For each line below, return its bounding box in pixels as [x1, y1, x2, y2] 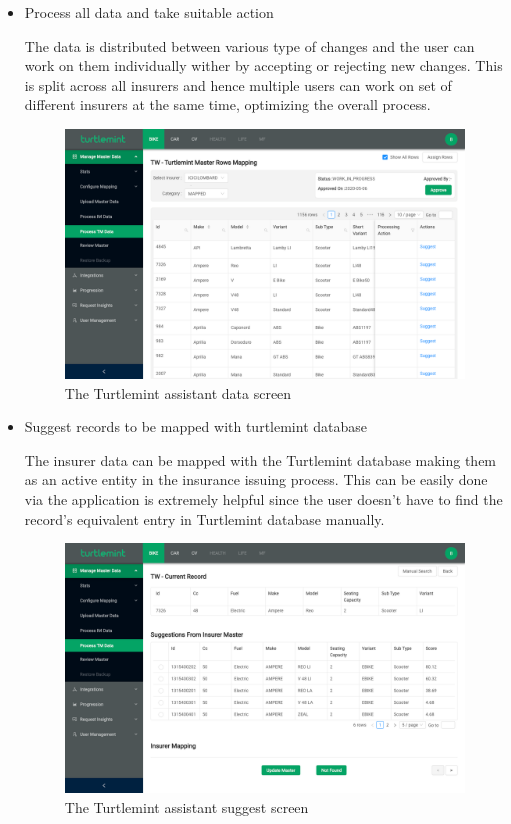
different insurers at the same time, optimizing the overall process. [24, 94, 431, 115]
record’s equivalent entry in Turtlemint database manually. [24, 508, 385, 529]
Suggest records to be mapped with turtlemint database [24, 416, 367, 437]
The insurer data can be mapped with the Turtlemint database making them [24, 449, 497, 470]
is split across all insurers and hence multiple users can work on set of [24, 74, 452, 95]
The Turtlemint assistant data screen [64, 382, 292, 403]
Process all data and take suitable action [24, 2, 274, 22]
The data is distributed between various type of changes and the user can [24, 35, 475, 56]
